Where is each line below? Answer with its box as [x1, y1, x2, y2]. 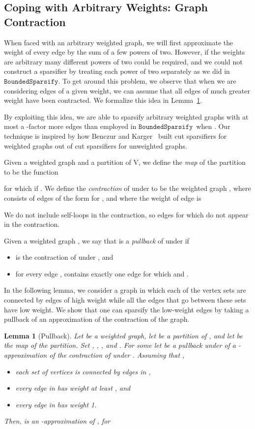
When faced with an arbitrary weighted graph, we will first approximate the [4, 37, 233, 47]
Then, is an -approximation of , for [4, 416, 111, 426]
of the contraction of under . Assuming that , [49, 350, 185, 360]
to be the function [4, 166, 58, 177]
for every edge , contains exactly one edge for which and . [15, 268, 189, 278]
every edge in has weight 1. [15, 399, 97, 409]
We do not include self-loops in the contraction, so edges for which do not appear [4, 209, 249, 219]
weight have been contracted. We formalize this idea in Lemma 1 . [4, 95, 202, 105]
